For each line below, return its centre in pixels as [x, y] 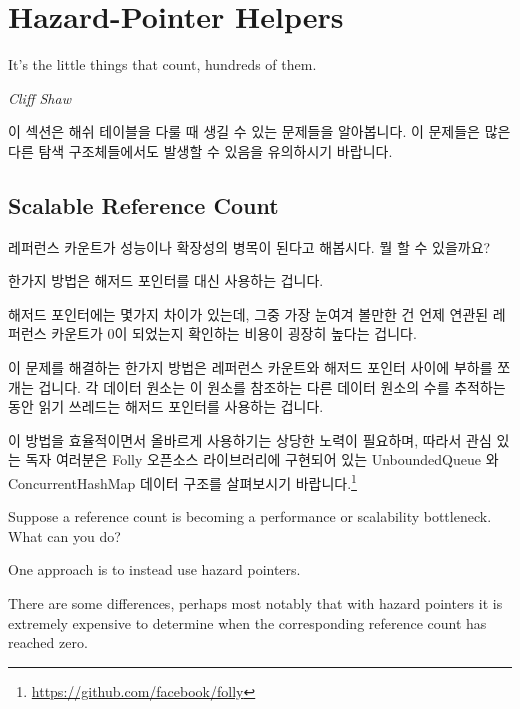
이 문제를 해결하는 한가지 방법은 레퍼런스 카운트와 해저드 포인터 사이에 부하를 [250, 367]
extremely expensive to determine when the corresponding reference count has [247, 622]
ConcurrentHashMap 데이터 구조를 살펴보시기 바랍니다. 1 [182, 481]
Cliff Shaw [39, 97]
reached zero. [48, 642]
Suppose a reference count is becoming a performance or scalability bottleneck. [250, 516]
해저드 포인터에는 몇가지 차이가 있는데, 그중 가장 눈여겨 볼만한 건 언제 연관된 [248, 313]
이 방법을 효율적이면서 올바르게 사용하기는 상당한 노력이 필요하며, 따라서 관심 [250, 439]
